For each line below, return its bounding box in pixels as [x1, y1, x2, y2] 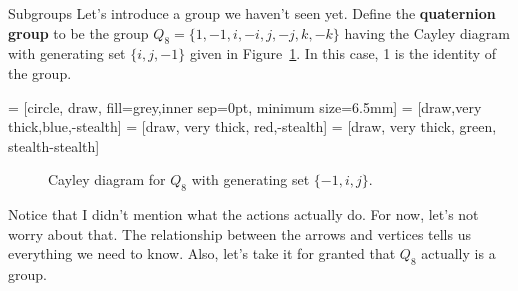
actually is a [421, 243, 496, 264]
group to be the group [8, 22, 149, 43]
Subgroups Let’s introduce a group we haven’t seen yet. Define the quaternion [8, 3, 496, 23]
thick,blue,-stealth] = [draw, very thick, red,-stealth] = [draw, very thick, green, [8, 116, 497, 137]
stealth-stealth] [8, 135, 100, 156]
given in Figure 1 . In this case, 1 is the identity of [189, 43, 497, 64]
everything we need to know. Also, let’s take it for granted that [8, 243, 396, 264]
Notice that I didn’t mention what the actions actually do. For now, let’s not [8, 204, 479, 225]
